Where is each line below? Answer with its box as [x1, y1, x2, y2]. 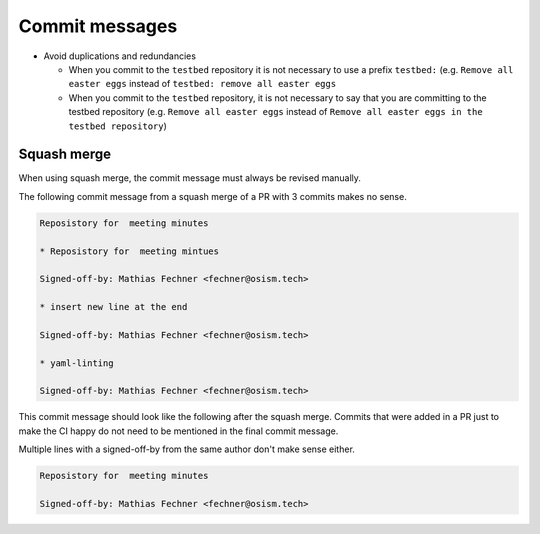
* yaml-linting [39, 357, 114, 369]
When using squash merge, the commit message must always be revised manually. [18, 172, 362, 184]
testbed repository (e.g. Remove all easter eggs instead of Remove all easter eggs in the [68, 106, 484, 118]
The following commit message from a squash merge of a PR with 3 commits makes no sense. [18, 190, 407, 202]
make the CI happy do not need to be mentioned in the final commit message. [18, 425, 339, 437]
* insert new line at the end [39, 301, 188, 313]
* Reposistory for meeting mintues [39, 245, 220, 257]
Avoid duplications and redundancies [43, 50, 197, 62]
